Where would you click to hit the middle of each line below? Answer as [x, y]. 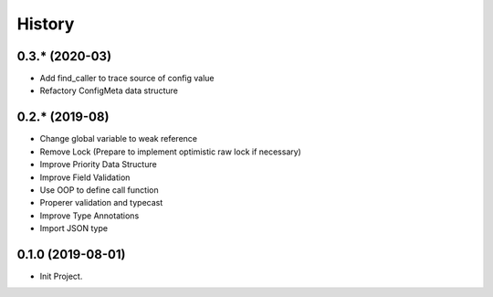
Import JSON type [74, 228]
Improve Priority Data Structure [98, 164]
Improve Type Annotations [89, 216]
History [46, 24]
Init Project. [61, 276]
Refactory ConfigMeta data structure [109, 90]
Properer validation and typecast [101, 203]
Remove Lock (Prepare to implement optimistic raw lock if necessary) [170, 152]
